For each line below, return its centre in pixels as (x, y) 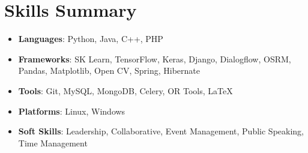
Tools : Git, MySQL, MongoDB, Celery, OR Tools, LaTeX (125, 90)
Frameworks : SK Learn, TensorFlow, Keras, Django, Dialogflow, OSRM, (155, 58)
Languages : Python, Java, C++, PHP (91, 39)
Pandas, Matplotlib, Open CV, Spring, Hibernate (109, 70)
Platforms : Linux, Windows (72, 111)
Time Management (53, 142)
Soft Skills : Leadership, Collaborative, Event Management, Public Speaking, (161, 131)
